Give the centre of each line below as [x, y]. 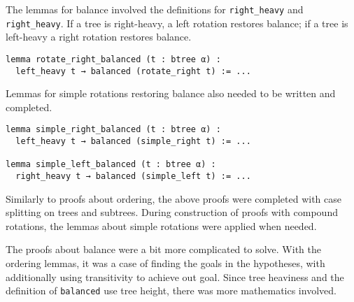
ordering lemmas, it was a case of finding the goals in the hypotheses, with [165, 263]
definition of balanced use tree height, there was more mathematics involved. [171, 290]
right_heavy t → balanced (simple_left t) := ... [133, 177]
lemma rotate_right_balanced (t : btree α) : [113, 59]
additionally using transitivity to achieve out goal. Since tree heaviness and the [175, 276]
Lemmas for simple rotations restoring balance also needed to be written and [171, 93]
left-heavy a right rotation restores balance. [99, 37]
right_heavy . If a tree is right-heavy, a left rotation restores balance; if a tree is [177, 23]
